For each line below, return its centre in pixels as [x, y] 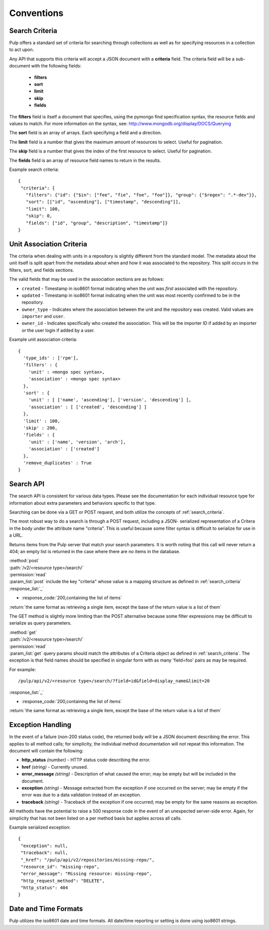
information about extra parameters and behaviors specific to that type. [83, 503]
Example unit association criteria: [43, 339]
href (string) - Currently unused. [55, 767]
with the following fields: [56, 66]
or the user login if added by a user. [58, 330]
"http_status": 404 [44, 888]
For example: [23, 669]
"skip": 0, [39, 216]
